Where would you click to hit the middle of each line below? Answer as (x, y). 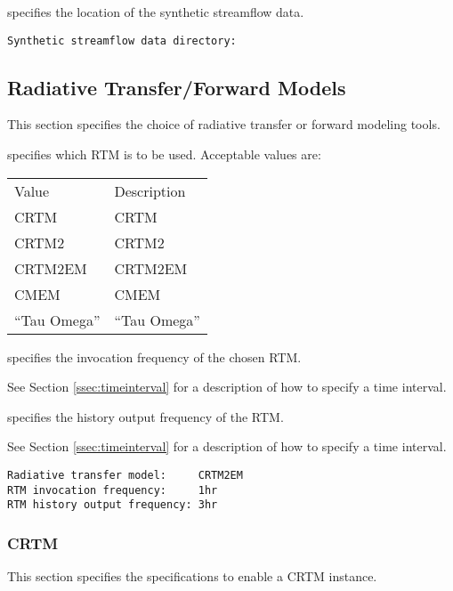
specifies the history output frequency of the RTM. (146, 416)
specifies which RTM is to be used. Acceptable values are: (164, 154)
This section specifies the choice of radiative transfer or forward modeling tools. (224, 124)
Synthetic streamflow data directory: (122, 40)
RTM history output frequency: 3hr (113, 505)
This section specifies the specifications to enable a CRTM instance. (192, 576)
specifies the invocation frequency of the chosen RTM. (154, 356)
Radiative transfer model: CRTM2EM (125, 476)
